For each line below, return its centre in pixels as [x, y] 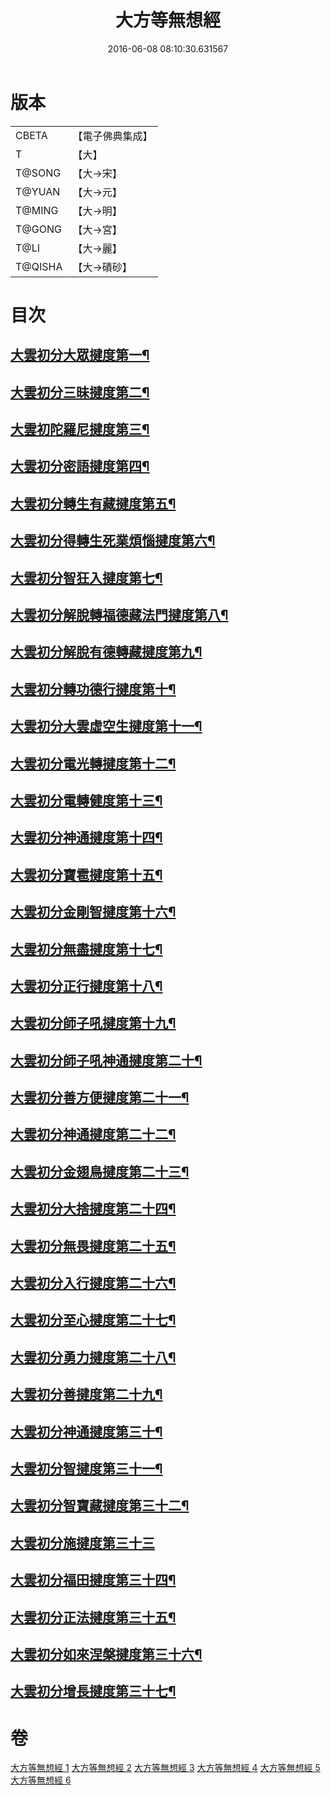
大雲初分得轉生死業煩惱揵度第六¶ [113, 541]
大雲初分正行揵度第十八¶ [86, 986]
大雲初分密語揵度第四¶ [80, 466]
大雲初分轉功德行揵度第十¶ [93, 689]
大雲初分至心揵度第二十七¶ [93, 1320]
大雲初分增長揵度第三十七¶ [93, 1691]
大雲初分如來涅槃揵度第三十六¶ [106, 1654]
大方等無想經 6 [41, 1780]
